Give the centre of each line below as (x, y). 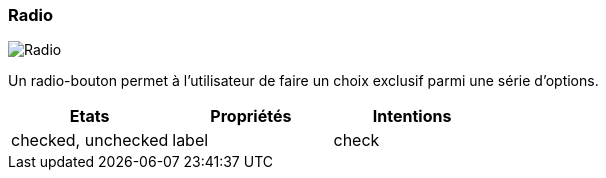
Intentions (412, 116)
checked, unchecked (90, 140)
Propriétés (251, 116)
